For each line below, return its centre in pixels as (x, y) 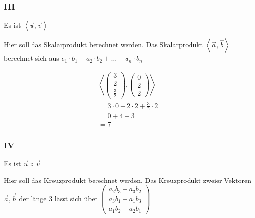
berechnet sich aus (32, 58)
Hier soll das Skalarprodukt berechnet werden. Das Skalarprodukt (104, 45)
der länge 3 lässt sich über (58, 198)
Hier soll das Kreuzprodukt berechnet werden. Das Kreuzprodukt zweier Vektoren (128, 180)
